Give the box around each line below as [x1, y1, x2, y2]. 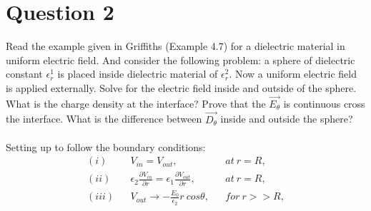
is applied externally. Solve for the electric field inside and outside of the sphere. [6, 80, 357, 95]
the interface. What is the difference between [6, 111, 202, 126]
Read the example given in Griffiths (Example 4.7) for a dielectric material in [6, 38, 345, 53]
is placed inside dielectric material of [57, 66, 218, 81]
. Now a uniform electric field [229, 66, 357, 81]
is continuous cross [283, 96, 365, 110]
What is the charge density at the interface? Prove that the [6, 96, 266, 110]
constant [6, 66, 43, 81]
